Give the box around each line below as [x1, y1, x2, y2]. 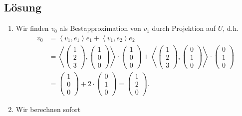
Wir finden [15, 23, 49, 33]
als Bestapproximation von [59, 23, 141, 33]
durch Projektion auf [152, 23, 216, 33]
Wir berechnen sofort [15, 104, 81, 115]
